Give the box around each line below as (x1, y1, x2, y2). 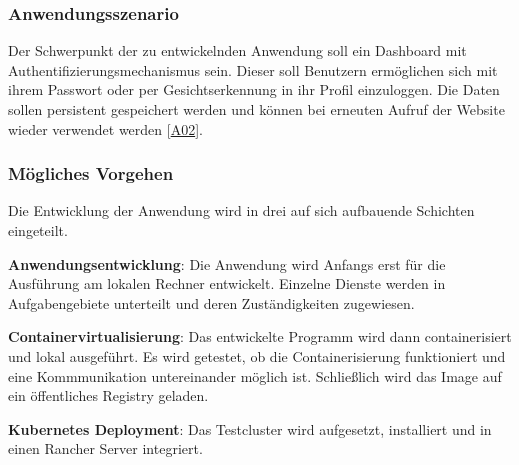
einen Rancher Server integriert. (8, 438, 203, 459)
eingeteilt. (8, 220, 68, 240)
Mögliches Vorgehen (8, 161, 174, 186)
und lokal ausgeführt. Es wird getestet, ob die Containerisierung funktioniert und (8, 345, 506, 366)
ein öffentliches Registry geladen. (8, 385, 209, 406)
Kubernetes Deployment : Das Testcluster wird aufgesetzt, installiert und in (8, 418, 492, 439)
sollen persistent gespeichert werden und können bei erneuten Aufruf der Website (8, 99, 505, 119)
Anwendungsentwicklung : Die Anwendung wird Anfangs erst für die (8, 253, 446, 274)
